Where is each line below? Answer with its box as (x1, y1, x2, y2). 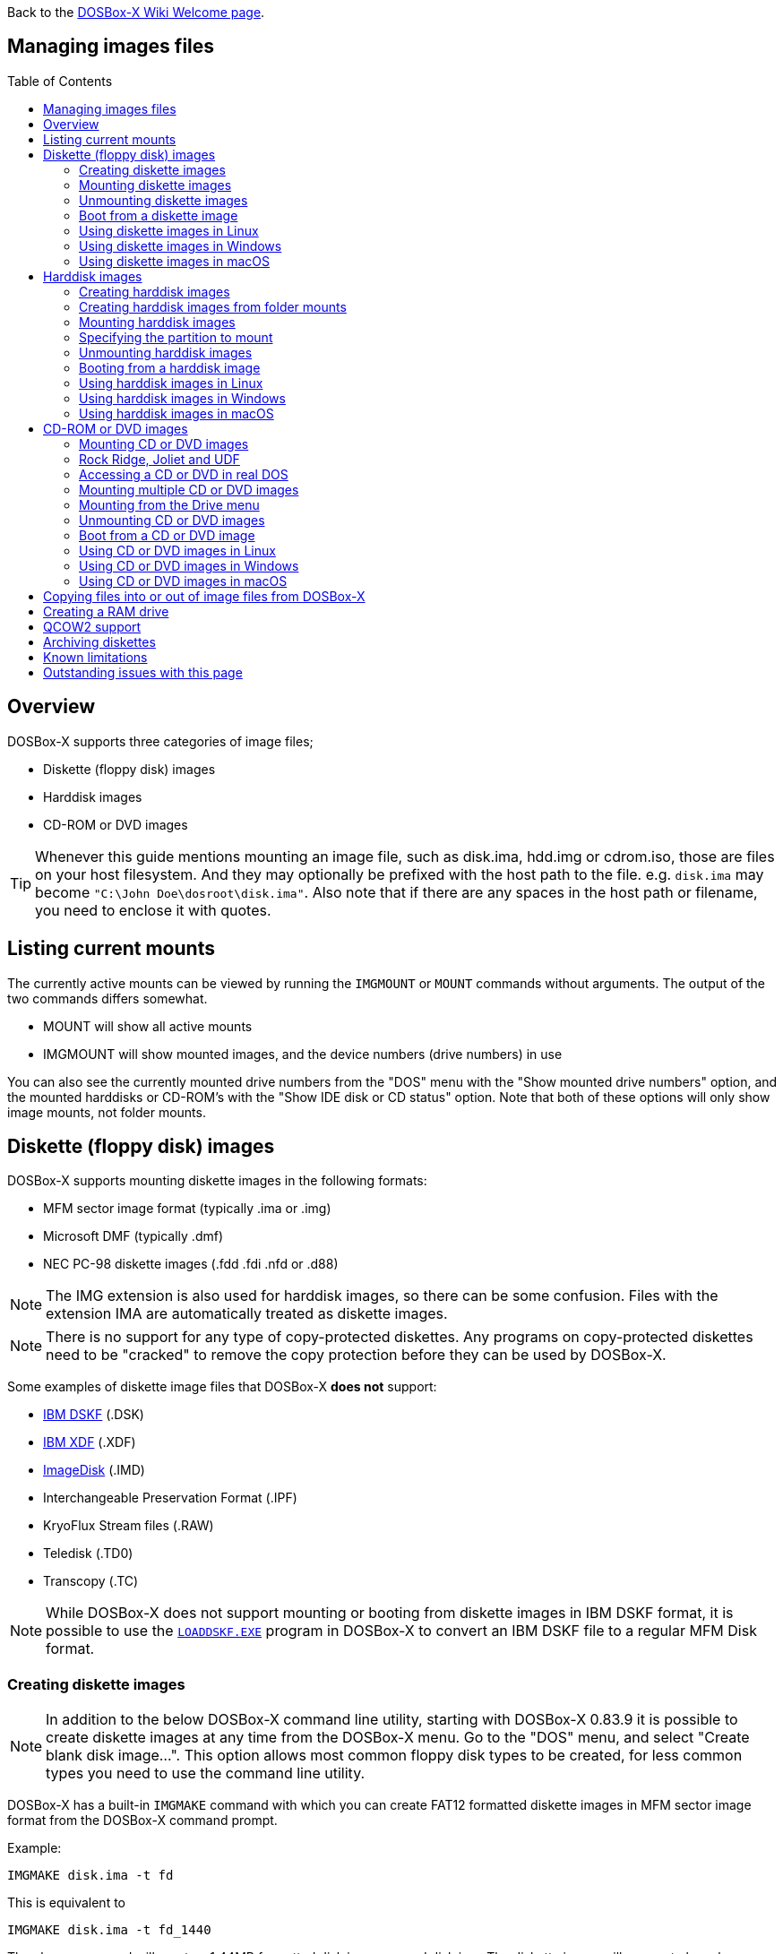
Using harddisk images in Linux (79, 374, 263, 391)
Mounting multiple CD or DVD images (79, 481, 299, 497)
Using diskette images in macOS (79, 253, 271, 269)
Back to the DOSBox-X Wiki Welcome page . (7, 4, 265, 20)
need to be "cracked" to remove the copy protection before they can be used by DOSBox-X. (46, 1346, 667, 1364)
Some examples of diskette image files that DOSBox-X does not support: (7, 1379, 437, 1395)
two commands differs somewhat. (7, 990, 208, 1006)
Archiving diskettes (43, 633, 156, 650)
